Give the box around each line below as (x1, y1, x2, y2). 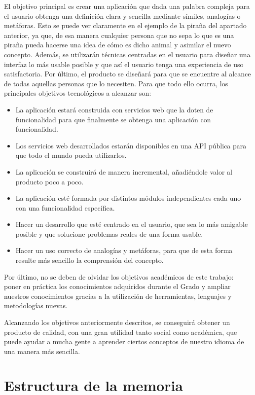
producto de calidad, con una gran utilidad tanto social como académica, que (4, 326, 237, 337)
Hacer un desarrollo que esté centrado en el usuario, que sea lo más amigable (15, 219, 248, 229)
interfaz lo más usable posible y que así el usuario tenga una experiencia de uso (4, 59, 244, 69)
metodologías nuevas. (4, 300, 68, 311)
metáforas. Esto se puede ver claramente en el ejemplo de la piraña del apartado (4, 20, 247, 31)
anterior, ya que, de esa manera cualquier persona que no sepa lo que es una (4, 30, 234, 40)
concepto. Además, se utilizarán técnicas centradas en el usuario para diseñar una (4, 49, 251, 59)
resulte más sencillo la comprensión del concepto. (15, 255, 164, 265)
